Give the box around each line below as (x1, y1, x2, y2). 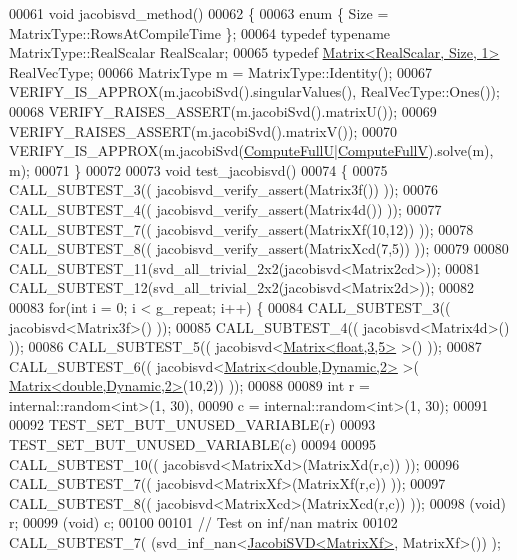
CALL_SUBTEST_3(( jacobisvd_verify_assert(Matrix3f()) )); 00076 (9, 179, 438, 200)
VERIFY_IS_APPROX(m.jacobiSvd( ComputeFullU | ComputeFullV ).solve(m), (9, 140, 494, 161)
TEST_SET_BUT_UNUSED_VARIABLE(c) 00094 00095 (9, 434, 376, 455)
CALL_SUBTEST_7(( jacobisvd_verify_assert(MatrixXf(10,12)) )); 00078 (9, 218, 474, 239)
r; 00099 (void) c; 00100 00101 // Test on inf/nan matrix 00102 (9, 512, 398, 533)
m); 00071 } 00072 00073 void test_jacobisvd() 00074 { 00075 (9, 159, 388, 180)
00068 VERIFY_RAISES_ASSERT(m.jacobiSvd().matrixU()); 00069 (9, 100, 437, 121)
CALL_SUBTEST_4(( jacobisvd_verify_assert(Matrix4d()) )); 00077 (9, 198, 442, 219)
